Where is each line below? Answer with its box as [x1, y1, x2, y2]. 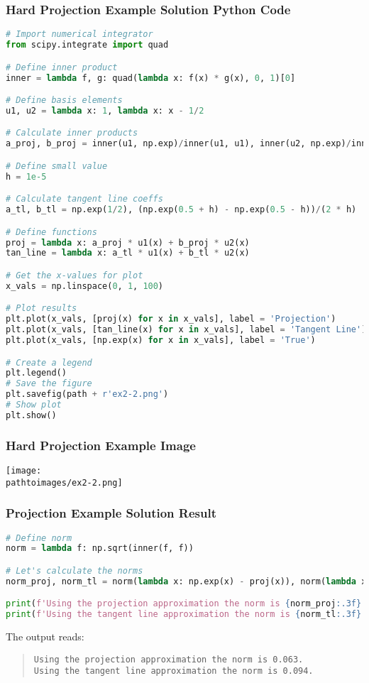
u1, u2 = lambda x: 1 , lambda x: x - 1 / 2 [6, 105, 204, 116]
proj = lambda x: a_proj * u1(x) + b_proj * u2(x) [6, 237, 250, 248]
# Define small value [6, 160, 108, 171]
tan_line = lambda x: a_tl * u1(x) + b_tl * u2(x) [6, 248, 250, 258]
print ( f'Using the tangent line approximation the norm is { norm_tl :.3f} [6, 609, 362, 620]
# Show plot [6, 400, 62, 410]
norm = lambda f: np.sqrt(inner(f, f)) [6, 543, 194, 554]
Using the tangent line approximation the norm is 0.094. [33, 666, 314, 677]
